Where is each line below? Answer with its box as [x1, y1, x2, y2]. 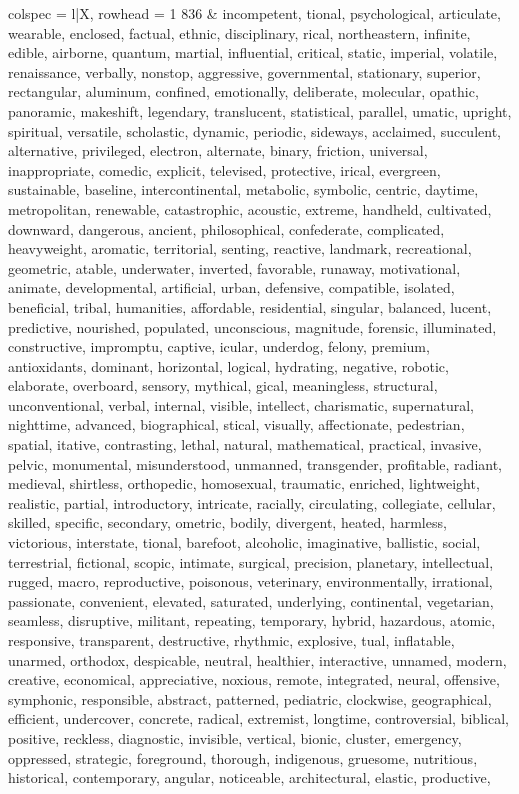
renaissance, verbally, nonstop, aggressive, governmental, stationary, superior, [8, 61, 481, 82]
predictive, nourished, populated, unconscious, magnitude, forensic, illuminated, [8, 316, 497, 337]
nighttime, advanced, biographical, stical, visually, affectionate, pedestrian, [8, 414, 465, 435]
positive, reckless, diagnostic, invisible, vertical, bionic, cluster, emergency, [8, 727, 462, 748]
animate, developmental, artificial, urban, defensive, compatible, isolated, [8, 277, 455, 298]
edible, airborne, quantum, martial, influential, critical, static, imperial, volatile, [8, 42, 498, 63]
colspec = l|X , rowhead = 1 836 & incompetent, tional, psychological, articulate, [8, 3, 501, 23]
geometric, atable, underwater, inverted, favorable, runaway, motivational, [8, 257, 461, 278]
